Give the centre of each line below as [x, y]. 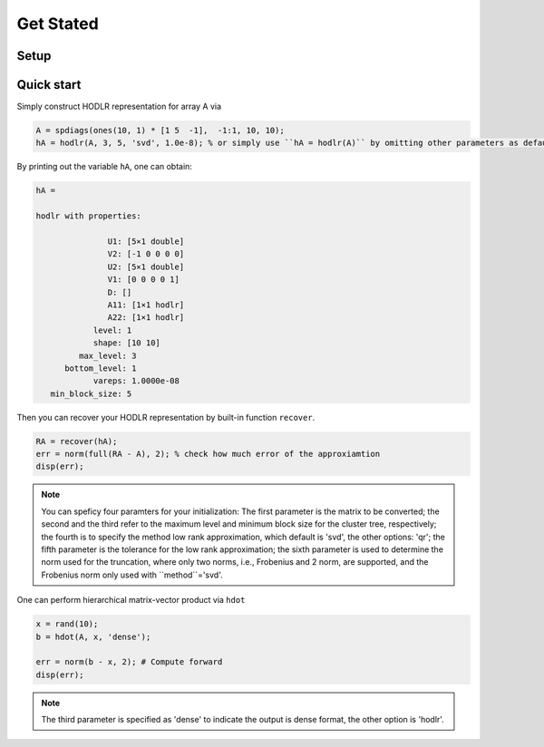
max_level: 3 [107, 355]
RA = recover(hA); [77, 441]
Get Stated [58, 24]
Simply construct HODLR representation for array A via [119, 107]
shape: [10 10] [126, 343]
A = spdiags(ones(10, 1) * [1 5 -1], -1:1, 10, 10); [160, 131]
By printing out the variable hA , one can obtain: [104, 167]
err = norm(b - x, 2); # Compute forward [129, 662]
